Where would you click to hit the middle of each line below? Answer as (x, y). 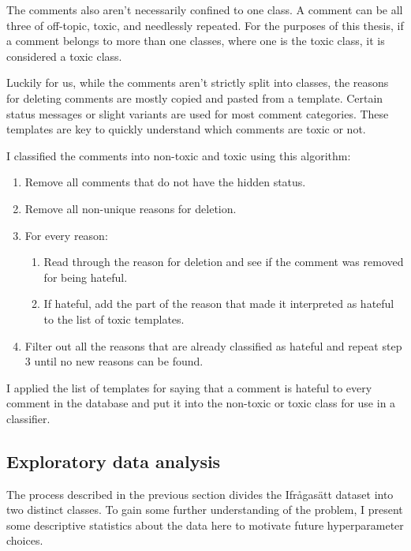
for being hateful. (86, 277)
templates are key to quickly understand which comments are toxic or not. (186, 129)
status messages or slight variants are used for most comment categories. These (198, 113)
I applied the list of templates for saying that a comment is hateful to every (189, 387)
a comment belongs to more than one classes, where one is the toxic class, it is (196, 41)
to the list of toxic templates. (114, 319)
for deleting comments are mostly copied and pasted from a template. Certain (195, 97)
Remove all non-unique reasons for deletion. (131, 208)
